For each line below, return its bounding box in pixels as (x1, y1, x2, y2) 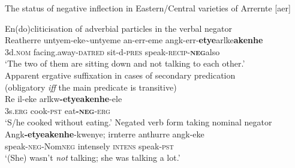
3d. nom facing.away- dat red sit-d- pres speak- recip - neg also (5, 45, 220, 58)
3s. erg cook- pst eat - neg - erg (5, 104, 110, 116)
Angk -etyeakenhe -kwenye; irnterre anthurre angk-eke (5, 127, 204, 140)
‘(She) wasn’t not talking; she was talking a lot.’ (5, 151, 180, 164)
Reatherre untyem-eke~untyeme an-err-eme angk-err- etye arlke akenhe (5, 34, 263, 46)
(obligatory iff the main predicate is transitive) (5, 80, 177, 93)
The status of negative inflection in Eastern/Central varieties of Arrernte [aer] (5, 2, 291, 14)
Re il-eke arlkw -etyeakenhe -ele (5, 92, 122, 105)
